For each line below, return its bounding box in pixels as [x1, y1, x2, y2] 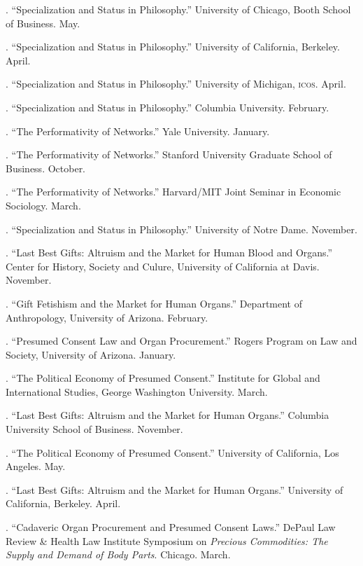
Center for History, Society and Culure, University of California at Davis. [6, 258, 320, 273]
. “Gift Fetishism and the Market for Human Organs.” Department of [6, 296, 303, 310]
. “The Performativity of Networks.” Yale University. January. [6, 123, 270, 138]
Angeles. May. [6, 459, 66, 474]
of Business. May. [6, 15, 80, 30]
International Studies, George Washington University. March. [6, 384, 268, 399]
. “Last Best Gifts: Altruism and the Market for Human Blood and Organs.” [6, 245, 333, 260]
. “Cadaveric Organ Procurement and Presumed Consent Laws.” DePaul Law [6, 520, 336, 534]
